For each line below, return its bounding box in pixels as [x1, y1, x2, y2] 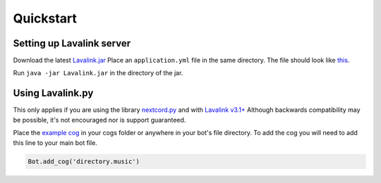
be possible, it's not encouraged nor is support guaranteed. [13, 115, 186, 124]
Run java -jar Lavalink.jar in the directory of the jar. [13, 69, 183, 77]
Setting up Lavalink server [13, 37, 131, 49]
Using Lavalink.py [13, 87, 94, 99]
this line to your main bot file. [13, 138, 98, 147]
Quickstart [13, 11, 78, 26]
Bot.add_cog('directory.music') [28, 157, 140, 165]
